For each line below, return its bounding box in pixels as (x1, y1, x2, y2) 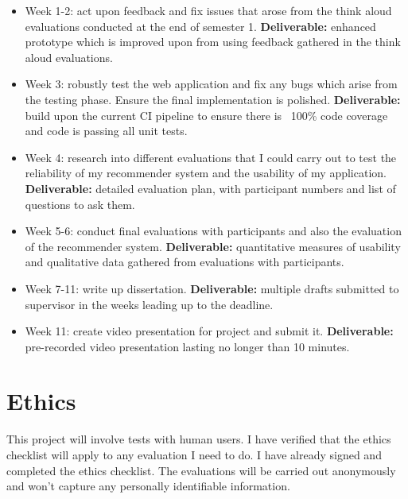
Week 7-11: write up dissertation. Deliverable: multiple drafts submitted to (25, 280, 399, 296)
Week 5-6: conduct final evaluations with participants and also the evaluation (25, 222, 402, 239)
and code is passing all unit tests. (25, 122, 188, 139)
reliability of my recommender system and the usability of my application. (25, 164, 387, 181)
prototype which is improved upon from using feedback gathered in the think (25, 33, 401, 50)
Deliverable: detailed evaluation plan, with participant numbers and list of (25, 180, 396, 196)
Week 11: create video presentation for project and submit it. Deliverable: (25, 323, 394, 339)
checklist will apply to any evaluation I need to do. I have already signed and (6, 447, 382, 462)
